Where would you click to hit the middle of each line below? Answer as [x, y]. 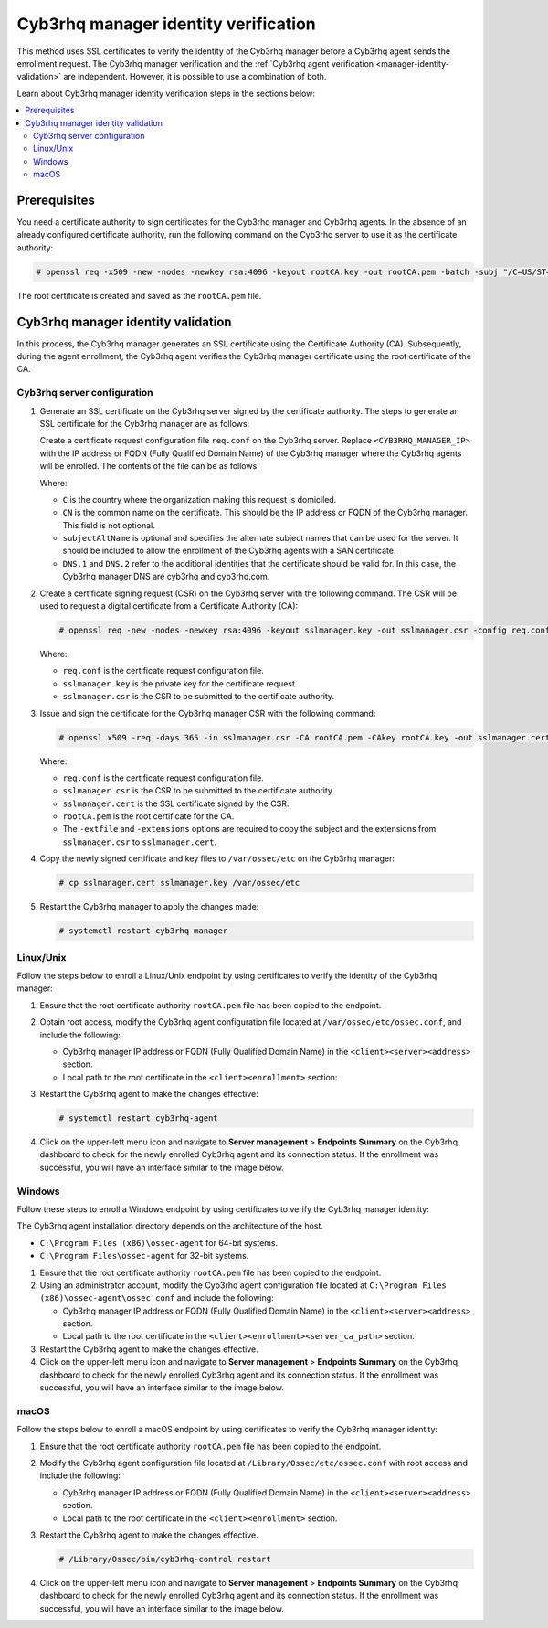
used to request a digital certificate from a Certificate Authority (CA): [169, 606]
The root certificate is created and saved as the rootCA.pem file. [139, 295]
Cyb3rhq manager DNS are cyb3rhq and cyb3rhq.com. [166, 577]
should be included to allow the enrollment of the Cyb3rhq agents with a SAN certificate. [229, 551]
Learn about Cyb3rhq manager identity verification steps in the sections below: [166, 93]
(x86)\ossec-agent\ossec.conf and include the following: [157, 1298]
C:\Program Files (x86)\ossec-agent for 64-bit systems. [159, 1242]
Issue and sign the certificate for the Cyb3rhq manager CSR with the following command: [208, 713]
